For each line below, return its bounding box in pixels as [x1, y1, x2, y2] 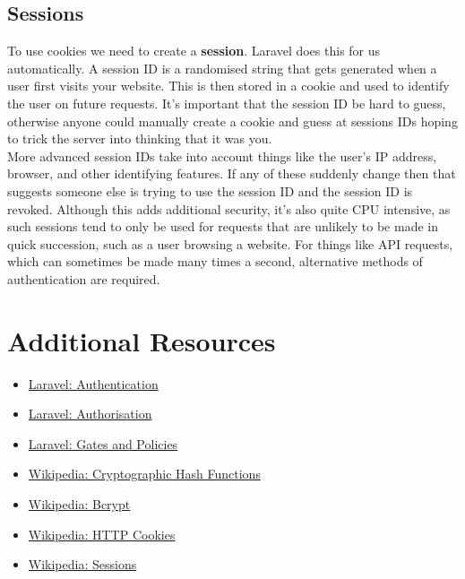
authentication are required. [7, 269, 160, 288]
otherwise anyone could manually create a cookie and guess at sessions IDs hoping [7, 111, 458, 130]
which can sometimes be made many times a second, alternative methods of [7, 252, 423, 271]
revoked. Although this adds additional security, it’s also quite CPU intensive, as [7, 199, 451, 218]
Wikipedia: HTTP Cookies [28, 524, 176, 543]
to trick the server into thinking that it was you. [7, 129, 272, 148]
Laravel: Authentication [28, 374, 159, 393]
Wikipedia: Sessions [28, 555, 137, 574]
